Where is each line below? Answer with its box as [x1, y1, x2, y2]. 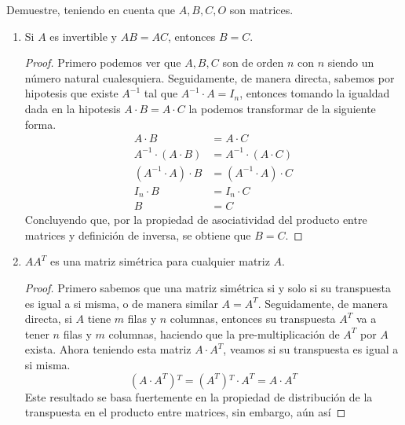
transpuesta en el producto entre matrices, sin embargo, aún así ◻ [24, 404, 346, 420]
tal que [144, 85, 178, 101]
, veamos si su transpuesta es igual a [223, 341, 399, 357]
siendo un [327, 54, 374, 71]
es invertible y [49, 27, 117, 44]
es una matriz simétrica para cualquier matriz [49, 253, 270, 269]
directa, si [24, 310, 72, 327]
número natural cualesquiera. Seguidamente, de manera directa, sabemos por [24, 69, 395, 86]
